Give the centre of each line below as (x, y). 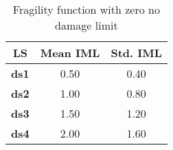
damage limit (86, 25)
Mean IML (70, 53)
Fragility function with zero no (86, 9)
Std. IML (136, 53)
